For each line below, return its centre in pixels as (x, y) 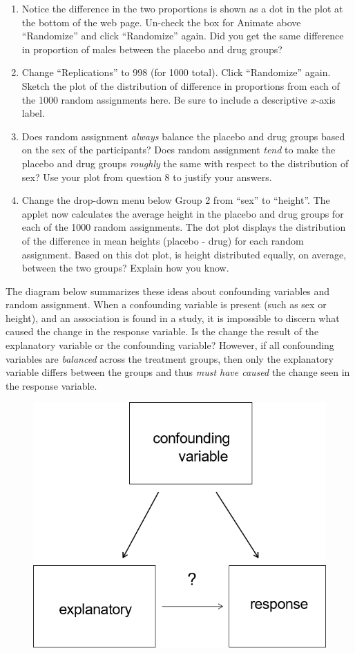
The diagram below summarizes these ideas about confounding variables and (168, 291)
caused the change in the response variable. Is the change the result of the (162, 331)
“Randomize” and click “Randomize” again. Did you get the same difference (183, 36)
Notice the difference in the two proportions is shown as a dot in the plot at (182, 8)
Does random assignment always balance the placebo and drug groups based (183, 136)
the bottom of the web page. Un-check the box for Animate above (161, 22)
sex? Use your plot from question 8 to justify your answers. (147, 177)
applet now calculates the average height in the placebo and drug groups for (183, 213)
